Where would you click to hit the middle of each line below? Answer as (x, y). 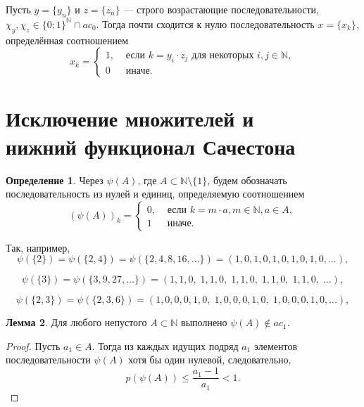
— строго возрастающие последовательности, (221, 9)
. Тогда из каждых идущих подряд (165, 345)
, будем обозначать (247, 180)
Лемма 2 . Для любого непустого (76, 322)
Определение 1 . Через (55, 180)
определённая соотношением (67, 40)
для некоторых (223, 55)
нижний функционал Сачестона (151, 146)
